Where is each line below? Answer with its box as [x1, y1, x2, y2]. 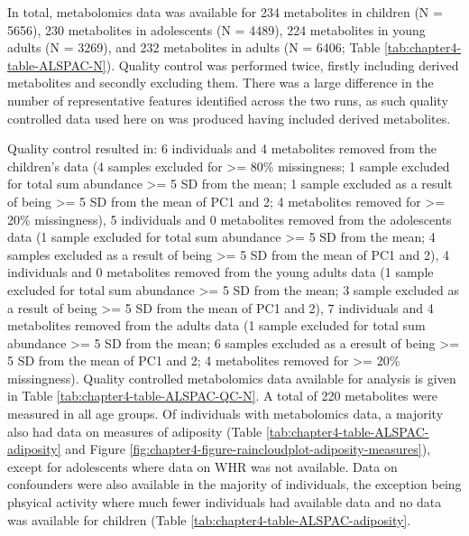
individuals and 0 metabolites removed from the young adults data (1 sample [7, 263, 434, 282]
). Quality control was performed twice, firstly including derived [106, 55, 459, 74]
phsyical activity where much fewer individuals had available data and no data [7, 493, 442, 512]
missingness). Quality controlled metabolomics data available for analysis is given [7, 368, 456, 387]
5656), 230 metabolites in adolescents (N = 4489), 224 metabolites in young [7, 20, 426, 39]
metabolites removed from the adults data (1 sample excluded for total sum [7, 316, 426, 335]
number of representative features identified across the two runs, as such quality [7, 90, 448, 109]
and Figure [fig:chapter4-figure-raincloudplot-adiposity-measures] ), [65, 439, 431, 458]
